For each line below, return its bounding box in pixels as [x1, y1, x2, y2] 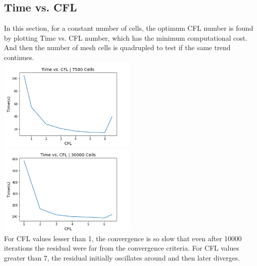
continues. [4, 52, 34, 62]
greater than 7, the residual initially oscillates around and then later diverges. [4, 252, 240, 263]
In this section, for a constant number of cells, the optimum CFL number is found [4, 23, 254, 33]
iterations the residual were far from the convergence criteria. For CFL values [4, 243, 240, 253]
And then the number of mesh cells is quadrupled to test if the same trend [4, 42, 231, 53]
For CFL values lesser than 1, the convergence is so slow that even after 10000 [4, 233, 242, 243]
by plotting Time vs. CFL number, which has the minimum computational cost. [4, 32, 248, 43]
